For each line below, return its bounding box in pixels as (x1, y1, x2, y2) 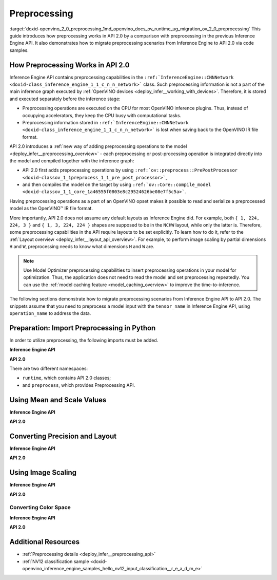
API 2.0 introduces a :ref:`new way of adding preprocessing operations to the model (9, 143, 187, 149)
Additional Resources (9, 537, 80, 547)
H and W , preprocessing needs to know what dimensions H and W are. (9, 244, 155, 250)
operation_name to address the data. (9, 310, 91, 316)
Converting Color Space (9, 504, 71, 511)
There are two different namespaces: (9, 365, 88, 372)
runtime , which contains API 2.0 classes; (22, 375, 111, 381)
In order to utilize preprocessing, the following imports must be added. (9, 337, 159, 343)
